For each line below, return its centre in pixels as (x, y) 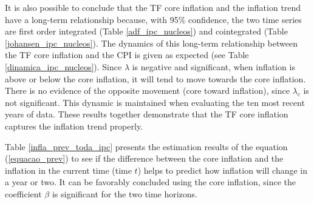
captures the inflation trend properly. (74, 126)
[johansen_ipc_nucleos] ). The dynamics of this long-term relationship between (151, 43)
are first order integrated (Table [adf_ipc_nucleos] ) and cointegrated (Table (146, 31)
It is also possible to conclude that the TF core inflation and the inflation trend (153, 7)
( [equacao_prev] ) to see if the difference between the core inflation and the (144, 158)
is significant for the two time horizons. (125, 193)
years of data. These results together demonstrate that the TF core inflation (147, 114)
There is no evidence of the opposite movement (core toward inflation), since (147, 90)
